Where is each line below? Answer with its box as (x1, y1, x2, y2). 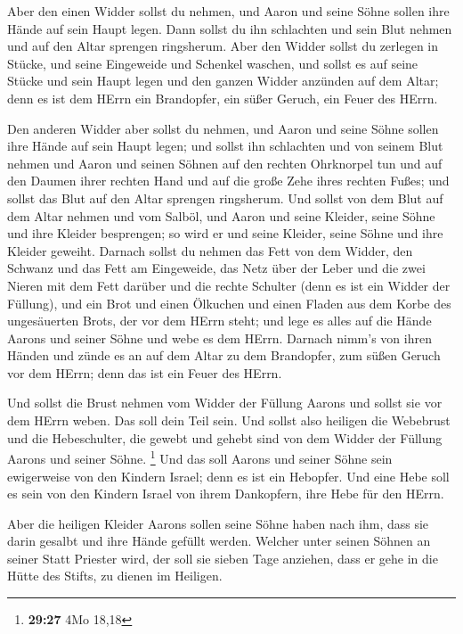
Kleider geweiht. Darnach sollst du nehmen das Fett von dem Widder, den (7, 241, 413, 259)
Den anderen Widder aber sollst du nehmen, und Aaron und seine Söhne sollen (7, 119, 439, 137)
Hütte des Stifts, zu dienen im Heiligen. (7, 566, 223, 585)
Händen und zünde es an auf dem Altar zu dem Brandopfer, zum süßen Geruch (7, 346, 441, 365)
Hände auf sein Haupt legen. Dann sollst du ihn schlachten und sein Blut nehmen (7, 19, 452, 37)
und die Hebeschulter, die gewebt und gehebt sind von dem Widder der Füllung (7, 428, 443, 447)
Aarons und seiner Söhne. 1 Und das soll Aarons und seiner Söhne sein (7, 447, 393, 467)
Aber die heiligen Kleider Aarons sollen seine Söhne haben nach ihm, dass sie (7, 514, 429, 532)
